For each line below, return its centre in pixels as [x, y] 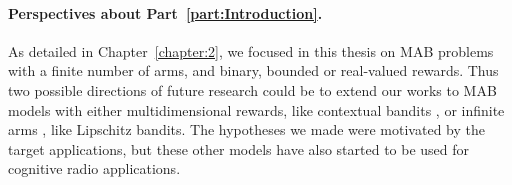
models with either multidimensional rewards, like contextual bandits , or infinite [256, 109]
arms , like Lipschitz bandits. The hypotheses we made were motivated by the [246, 129]
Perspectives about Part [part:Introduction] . [165, 12]
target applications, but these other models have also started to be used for [239, 148]
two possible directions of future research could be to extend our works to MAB [252, 89]
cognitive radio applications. [94, 168]
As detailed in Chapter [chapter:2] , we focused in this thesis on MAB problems [251, 50]
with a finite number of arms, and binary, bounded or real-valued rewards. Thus [253, 70]
